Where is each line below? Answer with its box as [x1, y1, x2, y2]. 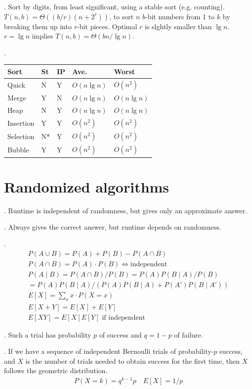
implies [32, 31, 53, 41]
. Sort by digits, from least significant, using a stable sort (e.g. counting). [4, 1, 225, 11]
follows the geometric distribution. [4, 365, 108, 376]
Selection [7, 131, 35, 142]
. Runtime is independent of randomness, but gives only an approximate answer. [4, 205, 247, 215]
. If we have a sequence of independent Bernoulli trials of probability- [4, 346, 214, 356]
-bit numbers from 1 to [145, 11, 215, 21]
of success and [99, 329, 142, 340]
